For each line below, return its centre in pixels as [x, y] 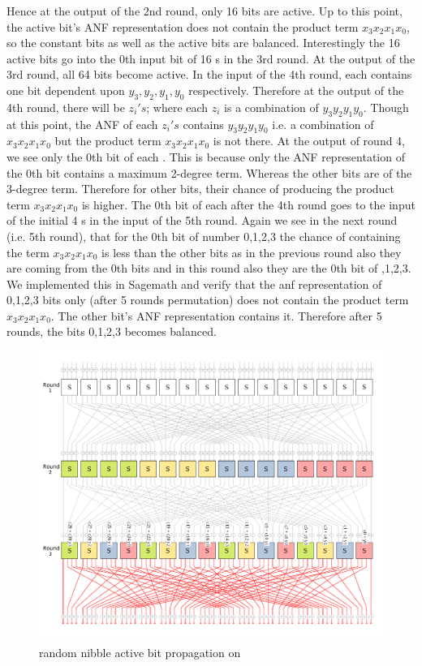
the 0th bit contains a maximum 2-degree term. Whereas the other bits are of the [209, 172]
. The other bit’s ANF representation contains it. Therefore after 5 [216, 315]
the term [28, 252]
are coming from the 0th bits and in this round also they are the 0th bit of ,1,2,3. [209, 268]
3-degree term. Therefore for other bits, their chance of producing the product [201, 189]
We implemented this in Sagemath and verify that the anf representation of [194, 284]
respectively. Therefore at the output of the [296, 90]
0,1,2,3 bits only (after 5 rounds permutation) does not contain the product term [208, 300]
